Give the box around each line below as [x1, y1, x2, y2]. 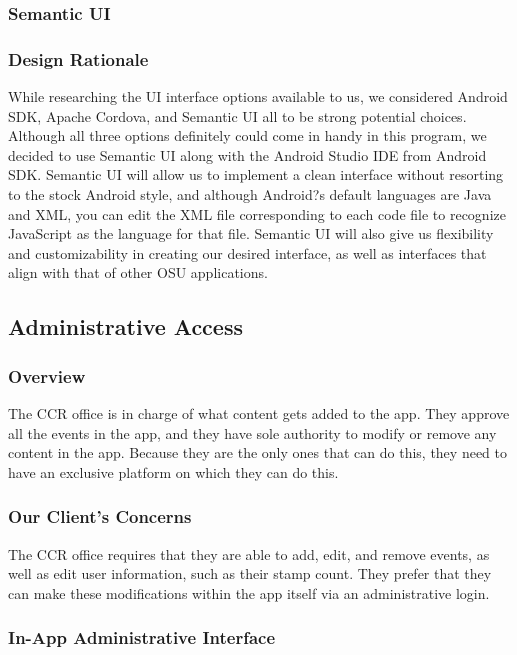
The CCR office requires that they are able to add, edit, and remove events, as [8, 543, 490, 564]
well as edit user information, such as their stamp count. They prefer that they [8, 563, 492, 584]
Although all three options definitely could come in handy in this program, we [8, 125, 487, 146]
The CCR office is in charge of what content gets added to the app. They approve [8, 403, 510, 423]
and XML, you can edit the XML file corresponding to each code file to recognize [8, 203, 506, 224]
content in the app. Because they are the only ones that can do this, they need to [8, 442, 507, 463]
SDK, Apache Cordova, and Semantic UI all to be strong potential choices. [8, 105, 467, 126]
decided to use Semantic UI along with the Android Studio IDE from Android [8, 144, 487, 165]
